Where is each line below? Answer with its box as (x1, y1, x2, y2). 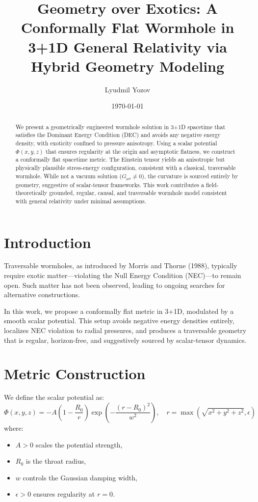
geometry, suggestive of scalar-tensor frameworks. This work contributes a (15, 180, 204, 189)
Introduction (4, 232, 91, 252)
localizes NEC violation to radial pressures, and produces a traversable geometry (4, 325, 247, 335)
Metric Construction (4, 363, 146, 384)
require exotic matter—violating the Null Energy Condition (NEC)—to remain (4, 270, 241, 280)
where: (4, 422, 24, 433)
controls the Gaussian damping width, (23, 472, 137, 482)
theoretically (15, 189, 48, 197)
